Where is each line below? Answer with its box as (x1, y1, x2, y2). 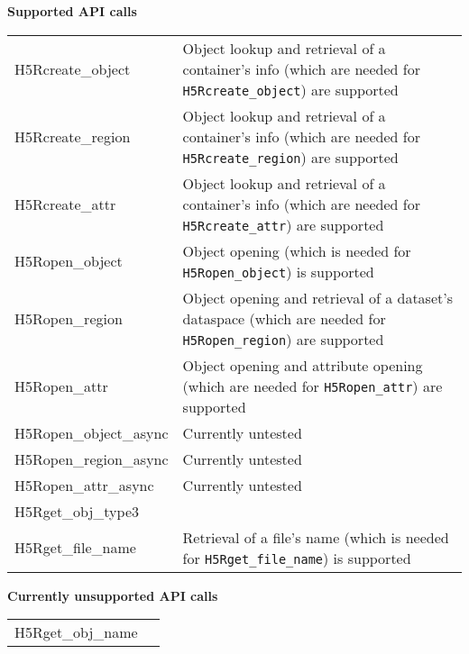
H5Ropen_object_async (14, 422, 169, 443)
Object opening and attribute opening (182, 354, 423, 376)
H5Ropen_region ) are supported (182, 328, 384, 350)
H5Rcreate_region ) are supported (182, 146, 399, 168)
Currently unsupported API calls (7, 586, 218, 604)
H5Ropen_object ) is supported (182, 260, 374, 282)
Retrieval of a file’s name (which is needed (182, 526, 449, 548)
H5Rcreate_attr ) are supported (182, 213, 384, 235)
